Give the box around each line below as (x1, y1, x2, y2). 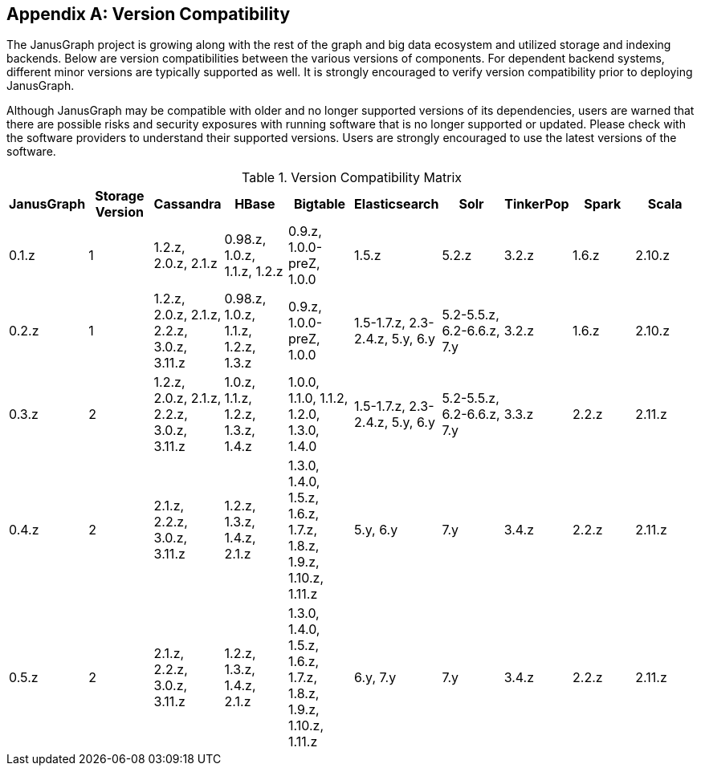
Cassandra (153, 196, 222, 213)
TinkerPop (504, 196, 569, 213)
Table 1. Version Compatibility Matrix (242, 169, 462, 186)
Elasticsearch (354, 196, 439, 213)
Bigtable (293, 196, 346, 213)
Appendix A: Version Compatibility (6, 4, 291, 24)
